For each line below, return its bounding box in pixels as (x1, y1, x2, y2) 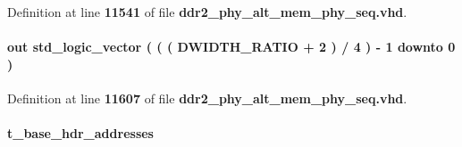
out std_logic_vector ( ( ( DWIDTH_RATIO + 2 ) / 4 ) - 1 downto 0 (7, 37, 456, 56)
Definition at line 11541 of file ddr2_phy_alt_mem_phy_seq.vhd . (7, 3, 407, 20)
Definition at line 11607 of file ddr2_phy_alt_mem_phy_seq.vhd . (7, 88, 407, 107)
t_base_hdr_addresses (7, 124, 154, 143)
